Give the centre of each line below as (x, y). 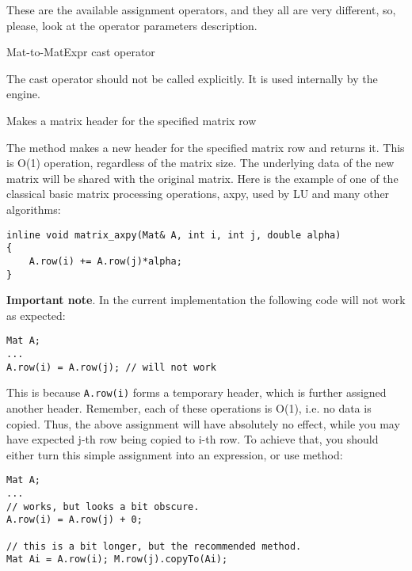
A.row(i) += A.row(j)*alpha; (105, 261)
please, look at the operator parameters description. (132, 25)
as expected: (36, 315)
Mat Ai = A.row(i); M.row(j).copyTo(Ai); (117, 560)
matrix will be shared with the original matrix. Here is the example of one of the (202, 178)
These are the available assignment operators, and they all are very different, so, (201, 10)
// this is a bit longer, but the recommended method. (154, 546)
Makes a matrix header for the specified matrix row (132, 120)
